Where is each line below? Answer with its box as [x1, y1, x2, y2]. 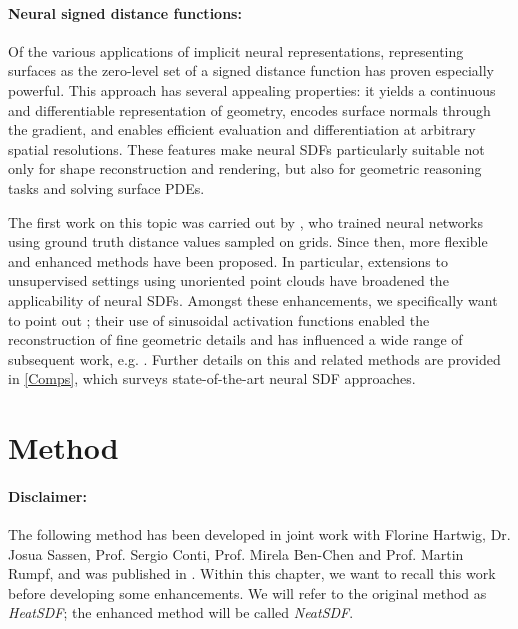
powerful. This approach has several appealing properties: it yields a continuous [8, 79, 496, 100]
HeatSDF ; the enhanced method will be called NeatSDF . [8, 602, 354, 623]
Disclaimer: [8, 485, 87, 506]
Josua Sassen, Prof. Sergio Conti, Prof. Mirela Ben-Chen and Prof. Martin [8, 543, 464, 564]
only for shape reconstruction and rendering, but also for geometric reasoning [8, 158, 482, 179]
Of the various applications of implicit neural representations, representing [8, 40, 464, 61]
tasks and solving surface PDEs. [8, 177, 205, 198]
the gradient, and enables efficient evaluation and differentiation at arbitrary [8, 119, 476, 140]
